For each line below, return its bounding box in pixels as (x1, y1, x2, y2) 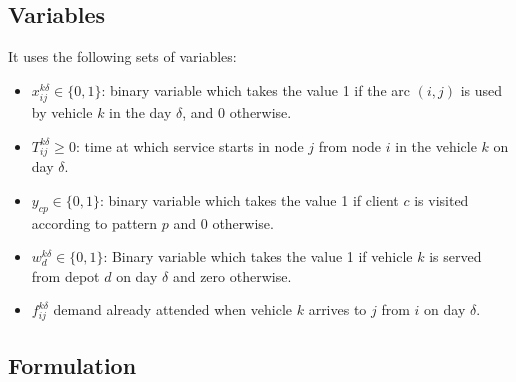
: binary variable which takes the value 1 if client (99, 189, 399, 210)
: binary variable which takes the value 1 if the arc (101, 79, 410, 100)
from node (318, 135, 382, 156)
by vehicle (31, 101, 93, 122)
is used (460, 79, 503, 100)
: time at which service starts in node (75, 135, 304, 156)
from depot (31, 265, 100, 286)
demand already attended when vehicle (53, 299, 293, 320)
